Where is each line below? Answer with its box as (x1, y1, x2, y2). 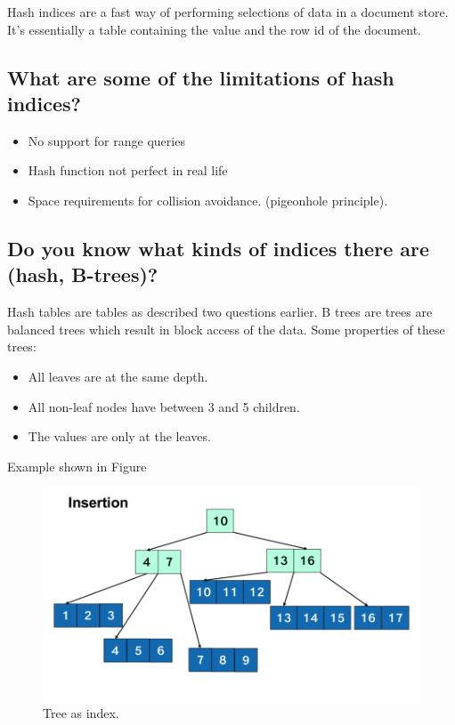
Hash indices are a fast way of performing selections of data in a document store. (7, 3, 449, 20)
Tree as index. (43, 703, 119, 721)
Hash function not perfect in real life (28, 161, 228, 180)
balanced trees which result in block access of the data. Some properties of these (7, 319, 445, 338)
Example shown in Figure (7, 456, 147, 475)
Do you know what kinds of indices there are (7, 234, 430, 262)
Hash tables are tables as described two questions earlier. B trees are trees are (7, 302, 433, 321)
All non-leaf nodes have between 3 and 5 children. (28, 397, 300, 415)
